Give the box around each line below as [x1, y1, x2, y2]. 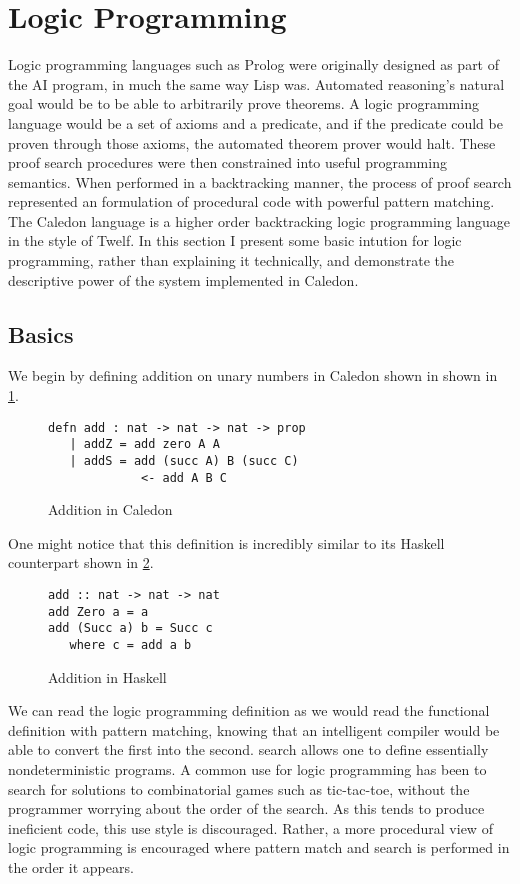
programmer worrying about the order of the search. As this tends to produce [8, 798, 485, 819]
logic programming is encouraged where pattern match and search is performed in [8, 837, 510, 858]
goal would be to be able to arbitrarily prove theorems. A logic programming [8, 93, 479, 114]
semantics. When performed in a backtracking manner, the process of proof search [8, 171, 512, 192]
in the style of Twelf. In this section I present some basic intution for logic [8, 230, 462, 251]
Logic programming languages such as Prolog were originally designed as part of [8, 54, 500, 75]
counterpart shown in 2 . [8, 552, 154, 573]
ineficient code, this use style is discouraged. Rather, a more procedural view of [8, 817, 493, 838]
